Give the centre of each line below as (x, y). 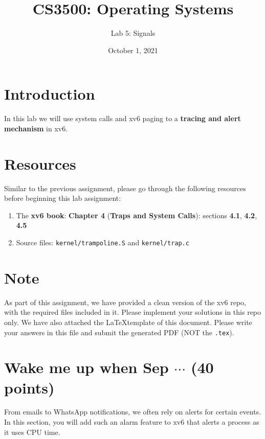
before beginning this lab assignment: (63, 198)
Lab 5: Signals (133, 33)
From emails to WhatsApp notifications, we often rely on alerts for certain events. (133, 412)
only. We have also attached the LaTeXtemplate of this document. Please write (128, 322)
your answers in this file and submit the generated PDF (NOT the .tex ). (119, 332)
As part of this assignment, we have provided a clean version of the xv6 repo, (125, 302)
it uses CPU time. (32, 432)
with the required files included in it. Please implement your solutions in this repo (133, 312)
